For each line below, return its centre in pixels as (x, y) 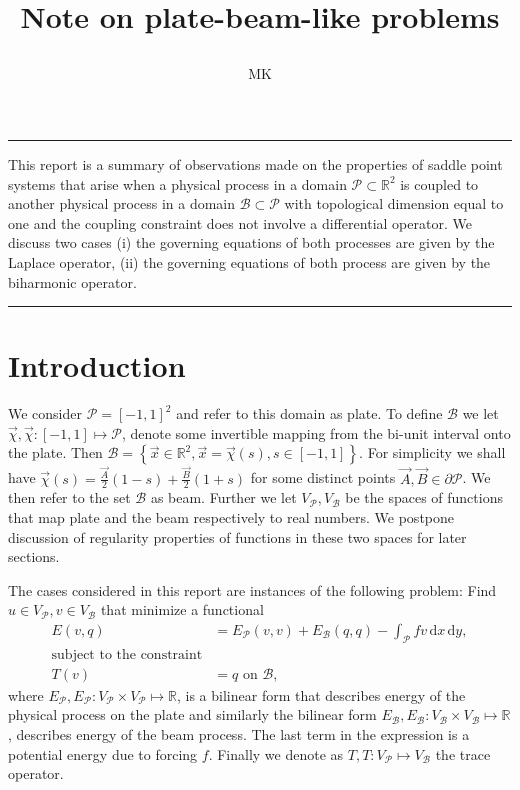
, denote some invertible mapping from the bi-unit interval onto (316, 432)
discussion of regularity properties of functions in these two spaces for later (237, 536)
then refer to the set (69, 497)
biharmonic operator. (72, 281)
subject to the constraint (127, 654)
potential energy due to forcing (103, 753)
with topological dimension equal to (394, 203)
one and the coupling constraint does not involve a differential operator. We (240, 222)
